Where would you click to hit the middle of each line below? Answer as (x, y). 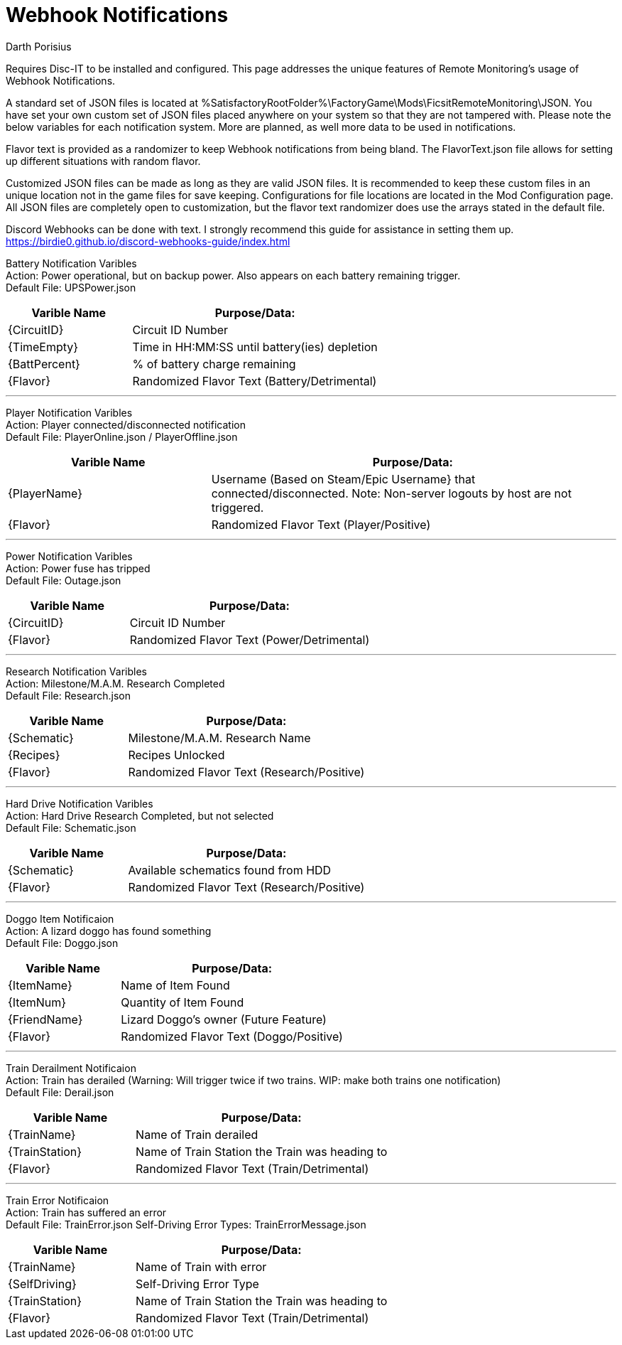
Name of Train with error (201, 1266)
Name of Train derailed (197, 1134)
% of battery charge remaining (214, 364)
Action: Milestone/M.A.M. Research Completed (115, 683)
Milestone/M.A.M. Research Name (219, 738)
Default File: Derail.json (60, 1092)
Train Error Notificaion (58, 1200)
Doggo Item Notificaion (60, 918)
